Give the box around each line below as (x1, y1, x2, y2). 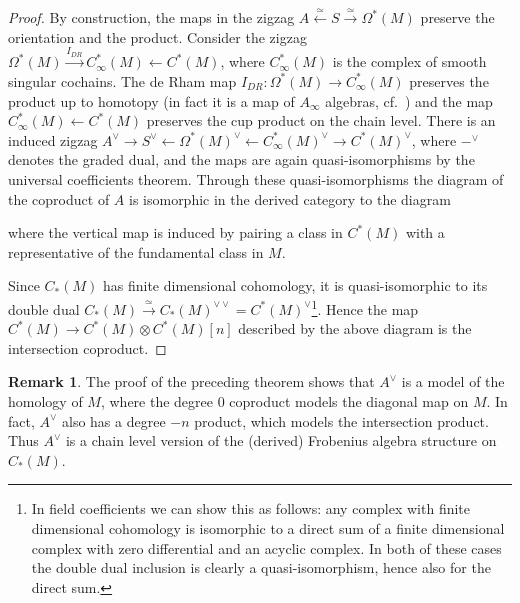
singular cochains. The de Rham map (8, 70, 237, 91)
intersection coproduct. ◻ (8, 337, 167, 358)
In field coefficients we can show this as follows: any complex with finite (31, 498, 471, 519)
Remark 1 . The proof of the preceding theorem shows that (8, 371, 375, 392)
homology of (8, 390, 83, 411)
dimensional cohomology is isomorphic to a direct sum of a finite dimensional (31, 517, 505, 538)
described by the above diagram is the (238, 318, 472, 339)
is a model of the (401, 371, 505, 392)
